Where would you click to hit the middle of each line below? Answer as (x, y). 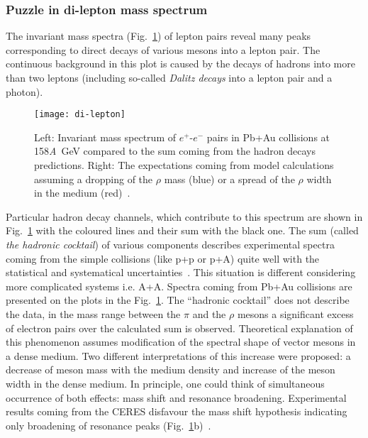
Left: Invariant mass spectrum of (105, 137)
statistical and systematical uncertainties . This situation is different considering (181, 272)
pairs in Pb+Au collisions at (268, 137)
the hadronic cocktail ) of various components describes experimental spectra (170, 244)
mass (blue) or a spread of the (229, 179)
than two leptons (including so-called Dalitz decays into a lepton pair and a (169, 77)
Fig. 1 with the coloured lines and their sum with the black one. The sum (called (182, 230)
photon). (24, 91)
